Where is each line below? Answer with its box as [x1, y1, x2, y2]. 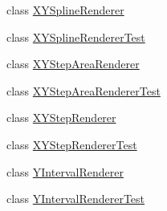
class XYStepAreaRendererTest [6, 82, 161, 99]
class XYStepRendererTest [6, 136, 137, 152]
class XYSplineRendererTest [6, 28, 145, 45]
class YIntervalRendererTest [6, 190, 145, 207]
